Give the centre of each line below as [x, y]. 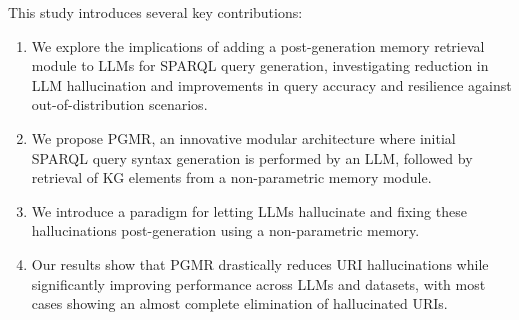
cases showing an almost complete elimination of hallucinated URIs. [239, 303]
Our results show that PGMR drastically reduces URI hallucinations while [260, 263]
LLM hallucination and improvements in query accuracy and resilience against [271, 84]
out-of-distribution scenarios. [119, 104]
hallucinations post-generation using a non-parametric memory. [225, 230]
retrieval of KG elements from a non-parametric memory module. [231, 177]
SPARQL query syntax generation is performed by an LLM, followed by [252, 157]
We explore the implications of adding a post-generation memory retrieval [258, 45]
